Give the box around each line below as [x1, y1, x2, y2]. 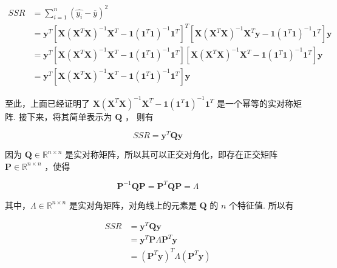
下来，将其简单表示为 [27, 110, 112, 122]
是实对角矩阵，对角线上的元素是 [69, 198, 197, 211]
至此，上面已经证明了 [5, 96, 90, 109]
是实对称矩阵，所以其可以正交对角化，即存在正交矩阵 [64, 148, 277, 161]
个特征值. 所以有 [229, 198, 294, 211]
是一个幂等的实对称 [217, 96, 294, 109]
